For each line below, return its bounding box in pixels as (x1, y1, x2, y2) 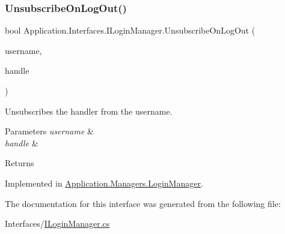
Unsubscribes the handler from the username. (5, 104, 173, 117)
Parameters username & (5, 125, 94, 137)
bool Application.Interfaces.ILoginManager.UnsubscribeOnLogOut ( (5, 24, 256, 37)
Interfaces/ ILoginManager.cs (5, 217, 110, 230)
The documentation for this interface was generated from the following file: (5, 197, 281, 209)
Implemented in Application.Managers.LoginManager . (5, 176, 203, 189)
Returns (5, 157, 34, 169)
